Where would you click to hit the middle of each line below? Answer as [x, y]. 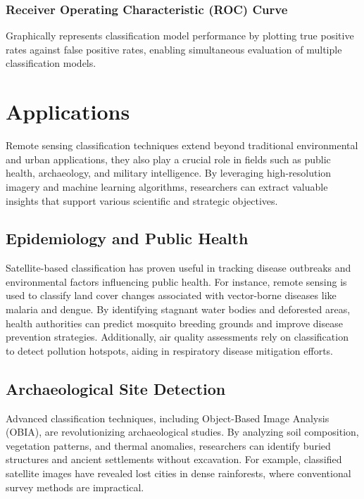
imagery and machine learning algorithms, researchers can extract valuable [167, 186]
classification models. [51, 63]
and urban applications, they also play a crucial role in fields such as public [168, 159]
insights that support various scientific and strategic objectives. [142, 200]
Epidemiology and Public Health [127, 238]
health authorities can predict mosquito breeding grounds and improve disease [174, 323]
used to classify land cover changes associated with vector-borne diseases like [171, 295]
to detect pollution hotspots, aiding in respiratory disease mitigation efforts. [169, 350]
